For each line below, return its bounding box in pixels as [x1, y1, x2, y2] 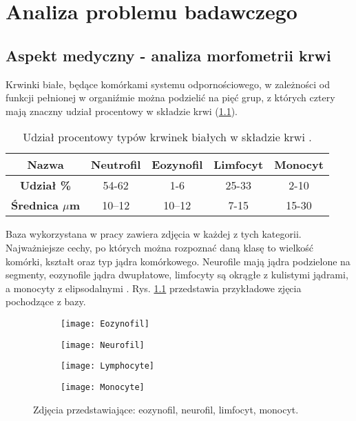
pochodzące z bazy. [6, 294, 86, 309]
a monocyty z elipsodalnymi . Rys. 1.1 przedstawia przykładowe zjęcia [6, 280, 302, 295]
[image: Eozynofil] [61, 318, 149, 329]
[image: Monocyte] [61, 382, 145, 392]
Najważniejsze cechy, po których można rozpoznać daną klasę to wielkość [6, 240, 314, 254]
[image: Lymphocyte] [61, 361, 155, 371]
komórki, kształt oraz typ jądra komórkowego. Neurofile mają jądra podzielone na [6, 254, 350, 268]
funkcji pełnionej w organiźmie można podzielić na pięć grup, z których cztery [6, 90, 335, 105]
